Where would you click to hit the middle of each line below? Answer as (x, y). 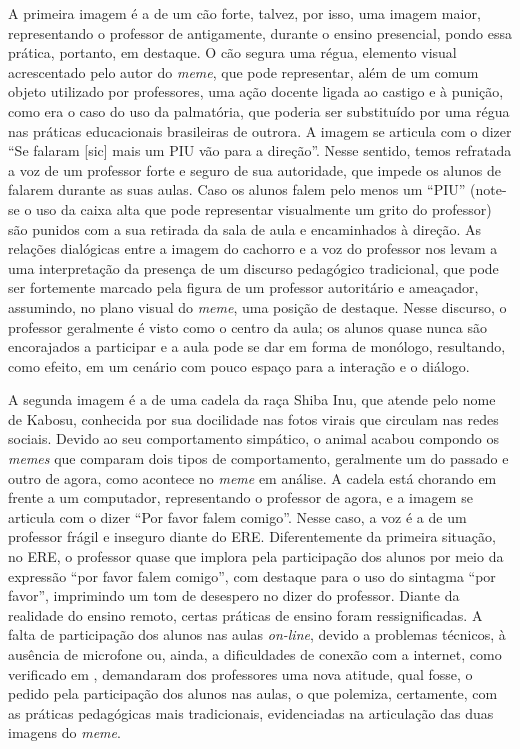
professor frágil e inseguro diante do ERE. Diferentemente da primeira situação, (252, 536)
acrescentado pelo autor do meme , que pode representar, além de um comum (243, 71)
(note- (488, 189)
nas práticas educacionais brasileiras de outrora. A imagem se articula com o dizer (260, 130)
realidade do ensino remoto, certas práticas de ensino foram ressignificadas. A (245, 614)
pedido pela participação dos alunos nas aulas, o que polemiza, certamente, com (253, 693)
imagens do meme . (64, 732)
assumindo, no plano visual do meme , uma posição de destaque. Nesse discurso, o (257, 306)
